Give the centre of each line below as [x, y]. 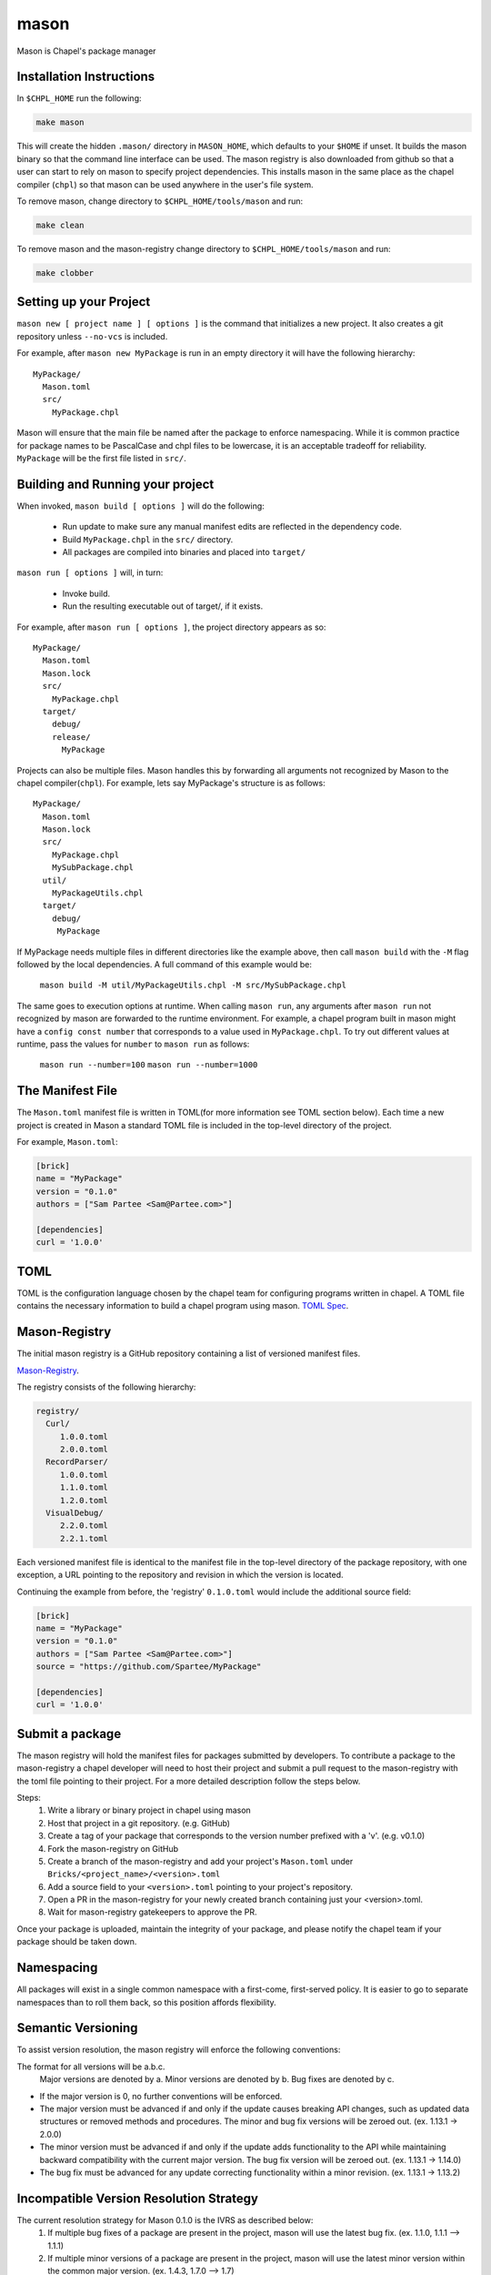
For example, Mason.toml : [67, 1142]
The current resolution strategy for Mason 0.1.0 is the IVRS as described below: [165, 2219]
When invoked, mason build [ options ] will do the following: [141, 506]
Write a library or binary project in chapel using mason [150, 1810]
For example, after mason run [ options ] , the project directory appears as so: [171, 627]
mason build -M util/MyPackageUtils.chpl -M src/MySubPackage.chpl [193, 986]
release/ [71, 737]
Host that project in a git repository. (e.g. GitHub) [139, 1823]
